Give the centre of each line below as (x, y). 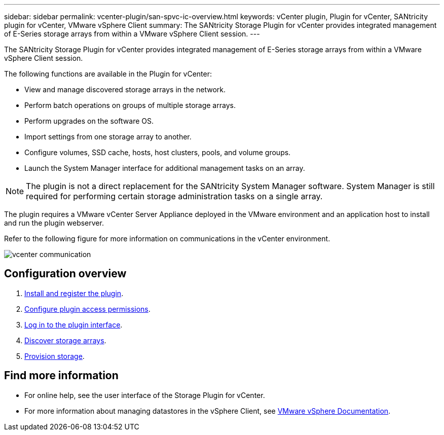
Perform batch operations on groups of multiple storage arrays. (130, 105)
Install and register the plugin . (74, 293)
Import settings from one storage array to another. (108, 137)
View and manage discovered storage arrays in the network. (125, 89)
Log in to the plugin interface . (73, 324)
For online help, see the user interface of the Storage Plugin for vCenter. (145, 395)
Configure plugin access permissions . (87, 309)
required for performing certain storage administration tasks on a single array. (174, 196)
